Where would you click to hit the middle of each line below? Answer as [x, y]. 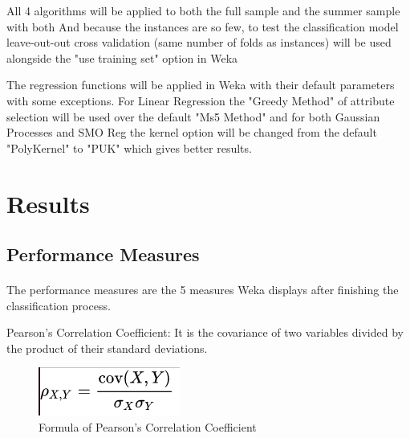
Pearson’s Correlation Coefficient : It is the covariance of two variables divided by [205, 332]
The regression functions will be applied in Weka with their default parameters [201, 85]
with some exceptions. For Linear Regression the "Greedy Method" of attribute [201, 100]
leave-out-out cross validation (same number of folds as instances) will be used [199, 42]
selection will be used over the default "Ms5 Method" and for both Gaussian [193, 116]
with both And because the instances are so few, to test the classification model [203, 26]
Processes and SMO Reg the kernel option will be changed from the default [192, 132]
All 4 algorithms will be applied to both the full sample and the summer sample [203, 10]
